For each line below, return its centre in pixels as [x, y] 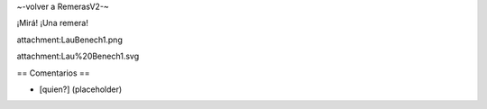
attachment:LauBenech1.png [70, 40]
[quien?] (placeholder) [81, 89]
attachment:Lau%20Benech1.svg [78, 56]
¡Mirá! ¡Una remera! [53, 23]
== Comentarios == [53, 73]
